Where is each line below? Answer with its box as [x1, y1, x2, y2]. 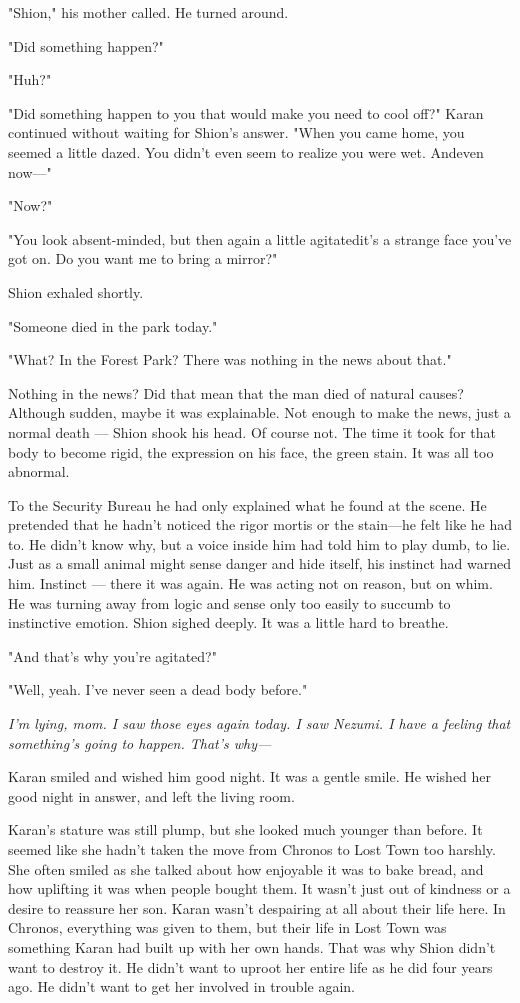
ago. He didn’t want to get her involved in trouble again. [8, 976, 355, 997]
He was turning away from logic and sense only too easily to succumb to [8, 592, 451, 613]
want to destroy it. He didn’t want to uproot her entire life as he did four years [8, 956, 493, 977]
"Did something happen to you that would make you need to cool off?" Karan [8, 102, 484, 123]
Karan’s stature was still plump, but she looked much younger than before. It [8, 819, 483, 840]
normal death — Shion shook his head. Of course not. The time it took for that [8, 421, 497, 442]
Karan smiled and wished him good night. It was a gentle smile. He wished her [8, 766, 492, 787]
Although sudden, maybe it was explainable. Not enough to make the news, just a [8, 402, 511, 423]
